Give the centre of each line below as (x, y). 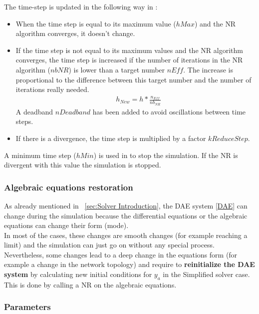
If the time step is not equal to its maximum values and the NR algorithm (129, 50)
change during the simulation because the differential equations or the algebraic (126, 215)
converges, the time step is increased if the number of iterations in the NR (129, 60)
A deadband (34, 111)
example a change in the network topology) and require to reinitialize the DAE (129, 264)
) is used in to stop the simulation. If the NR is (166, 155)
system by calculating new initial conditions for (78, 274)
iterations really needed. (52, 89)
